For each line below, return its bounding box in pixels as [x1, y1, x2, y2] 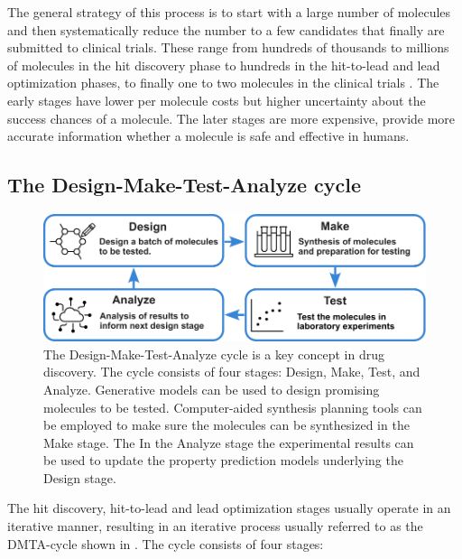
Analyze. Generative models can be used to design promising [43, 379, 380, 398]
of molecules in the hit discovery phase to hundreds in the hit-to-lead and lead [7, 55, 440, 74]
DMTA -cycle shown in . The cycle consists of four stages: [7, 534, 324, 553]
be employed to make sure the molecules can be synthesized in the [43, 415, 410, 434]
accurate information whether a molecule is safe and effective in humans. [7, 126, 410, 145]
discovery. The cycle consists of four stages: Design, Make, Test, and [43, 362, 420, 381]
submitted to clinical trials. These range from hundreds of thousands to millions [7, 38, 449, 57]
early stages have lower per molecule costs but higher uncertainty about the [7, 90, 426, 109]
